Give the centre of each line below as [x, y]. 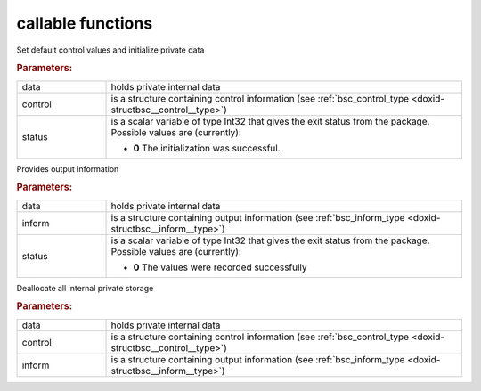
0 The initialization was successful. [207, 148]
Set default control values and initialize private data [110, 50]
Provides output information [68, 168]
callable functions [85, 23]
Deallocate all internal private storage [85, 288]
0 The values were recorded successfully [220, 267]
